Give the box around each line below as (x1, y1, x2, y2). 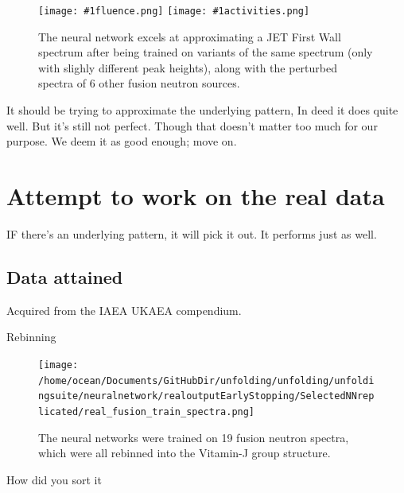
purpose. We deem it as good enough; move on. (6, 133, 237, 149)
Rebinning (6, 328, 56, 345)
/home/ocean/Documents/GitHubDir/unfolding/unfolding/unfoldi (38, 375, 375, 386)
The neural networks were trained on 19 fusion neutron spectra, (38, 429, 349, 445)
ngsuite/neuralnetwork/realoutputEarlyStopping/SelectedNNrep (38, 390, 375, 402)
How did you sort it (6, 471, 102, 487)
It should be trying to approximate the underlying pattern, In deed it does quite (6, 102, 398, 118)
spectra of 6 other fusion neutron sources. (38, 75, 240, 91)
